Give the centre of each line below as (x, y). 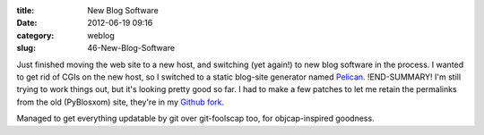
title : (26, 10)
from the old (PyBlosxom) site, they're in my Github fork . (121, 102)
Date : (27, 23)
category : (35, 35)
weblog (101, 35)
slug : (26, 48)
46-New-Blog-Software (131, 48)
